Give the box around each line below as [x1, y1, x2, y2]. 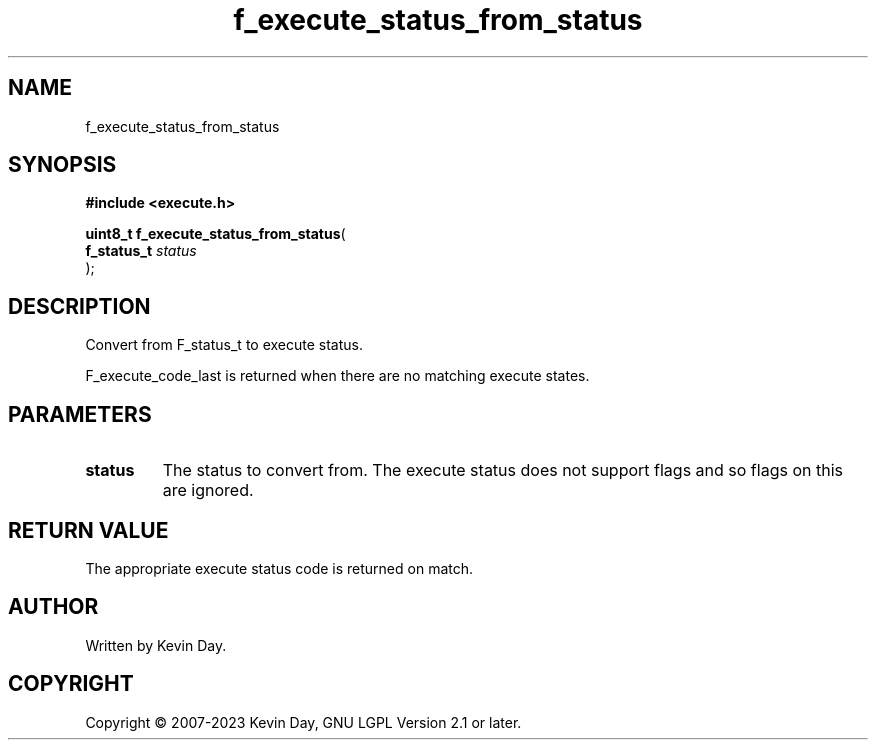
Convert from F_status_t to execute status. [85, 336, 363, 354]
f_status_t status [85, 242, 197, 260]
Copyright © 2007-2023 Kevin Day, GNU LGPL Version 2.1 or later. [85, 713, 522, 731]
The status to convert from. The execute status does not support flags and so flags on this [162, 460, 843, 481]
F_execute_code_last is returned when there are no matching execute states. [85, 367, 590, 385]
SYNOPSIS [8, 152, 117, 178]
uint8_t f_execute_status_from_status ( [85, 225, 346, 243]
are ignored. [162, 480, 254, 501]
